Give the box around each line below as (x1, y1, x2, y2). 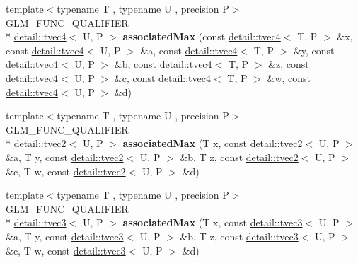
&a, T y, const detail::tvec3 (6, 228, 124, 243)
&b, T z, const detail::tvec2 (180, 149, 299, 164)
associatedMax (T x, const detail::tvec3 (122, 215, 303, 230)
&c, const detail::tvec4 (114, 70, 211, 85)
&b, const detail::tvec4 (114, 57, 212, 71)
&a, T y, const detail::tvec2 (6, 149, 124, 164)
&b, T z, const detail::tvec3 (180, 228, 299, 243)
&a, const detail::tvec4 (140, 42, 238, 57)
